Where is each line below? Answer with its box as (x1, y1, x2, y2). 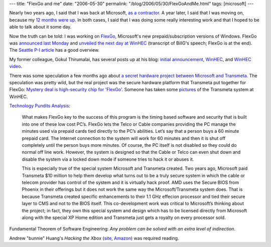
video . (9, 63, 23, 70)
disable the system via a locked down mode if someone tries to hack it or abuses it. (22, 156, 194, 162)
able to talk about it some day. (9, 24, 72, 30)
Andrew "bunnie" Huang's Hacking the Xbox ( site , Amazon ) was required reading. (9, 235, 179, 241)
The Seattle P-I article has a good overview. (9, 47, 100, 53)
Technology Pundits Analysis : (9, 103, 70, 109)
